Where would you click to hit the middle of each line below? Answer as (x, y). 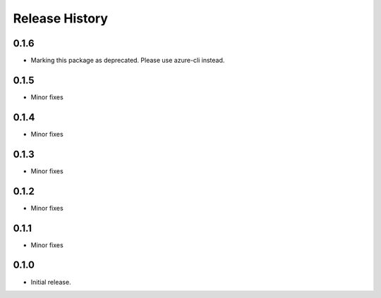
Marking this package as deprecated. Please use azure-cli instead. (128, 61)
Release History (61, 18)
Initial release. (51, 282)
